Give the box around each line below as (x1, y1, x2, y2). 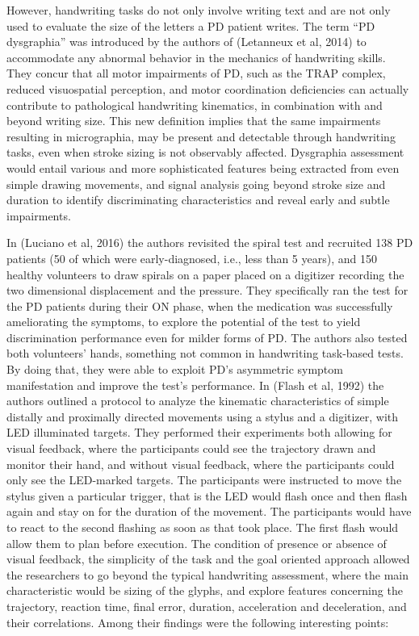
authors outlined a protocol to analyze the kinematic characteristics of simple (6, 392, 389, 409)
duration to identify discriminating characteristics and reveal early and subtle (6, 191, 390, 208)
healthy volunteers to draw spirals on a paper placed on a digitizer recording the (6, 266, 404, 282)
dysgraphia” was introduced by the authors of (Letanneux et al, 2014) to (6, 33, 367, 50)
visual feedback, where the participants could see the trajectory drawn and (6, 440, 376, 457)
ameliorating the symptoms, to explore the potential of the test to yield (6, 313, 361, 330)
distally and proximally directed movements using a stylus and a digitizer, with (6, 408, 399, 425)
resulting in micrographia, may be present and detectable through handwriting (6, 128, 396, 144)
